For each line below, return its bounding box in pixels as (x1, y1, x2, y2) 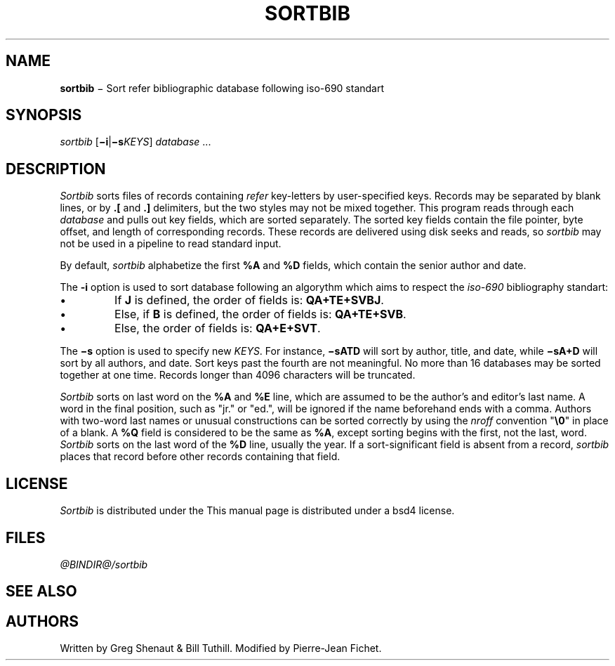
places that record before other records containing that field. (60, 450, 340, 463)
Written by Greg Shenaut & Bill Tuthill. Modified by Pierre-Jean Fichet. (60, 642, 382, 655)
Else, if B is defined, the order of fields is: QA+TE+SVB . (114, 307, 406, 322)
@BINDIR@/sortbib (60, 558, 148, 570)
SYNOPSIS (6, 106, 82, 124)
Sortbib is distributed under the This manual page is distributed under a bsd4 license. (60, 504, 455, 517)
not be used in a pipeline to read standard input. (60, 237, 282, 250)
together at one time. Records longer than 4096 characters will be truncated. (60, 369, 416, 381)
